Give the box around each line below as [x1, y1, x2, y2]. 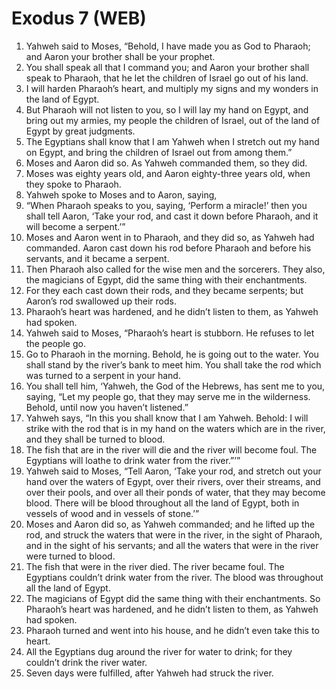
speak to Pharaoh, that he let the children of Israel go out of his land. [25, 72, 309, 84]
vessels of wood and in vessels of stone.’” [25, 507, 200, 519]
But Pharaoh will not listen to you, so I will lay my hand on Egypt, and [25, 103, 309, 116]
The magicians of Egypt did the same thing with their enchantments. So [25, 592, 321, 604]
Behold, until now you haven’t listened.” [25, 401, 189, 413]
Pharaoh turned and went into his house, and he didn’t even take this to [25, 624, 320, 636]
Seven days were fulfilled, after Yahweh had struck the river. [25, 667, 274, 679]
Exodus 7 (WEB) [11, 7, 147, 30]
